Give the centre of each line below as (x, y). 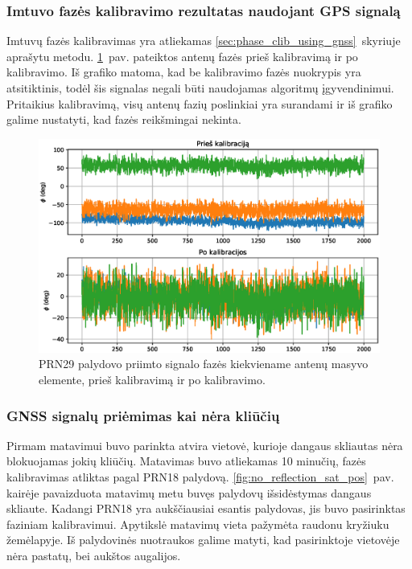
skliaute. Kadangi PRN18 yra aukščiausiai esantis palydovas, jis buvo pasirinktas (206, 508)
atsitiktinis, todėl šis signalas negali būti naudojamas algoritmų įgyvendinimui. (200, 88)
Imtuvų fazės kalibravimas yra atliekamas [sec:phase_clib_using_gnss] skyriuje (204, 41)
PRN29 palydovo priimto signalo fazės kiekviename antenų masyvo (204, 364)
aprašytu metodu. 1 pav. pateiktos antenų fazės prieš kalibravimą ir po (182, 56)
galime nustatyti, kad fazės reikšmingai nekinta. (124, 119)
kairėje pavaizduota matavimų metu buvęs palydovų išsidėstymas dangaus (189, 492)
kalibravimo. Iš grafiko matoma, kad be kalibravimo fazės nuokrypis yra (184, 72)
